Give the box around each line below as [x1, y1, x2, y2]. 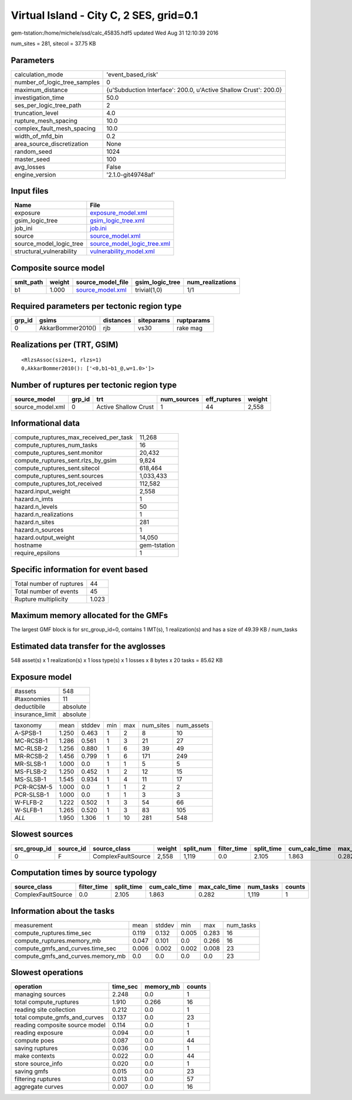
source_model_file [76, 278, 129, 286]
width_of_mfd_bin [14, 132, 64, 140]
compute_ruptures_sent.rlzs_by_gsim [14, 457, 117, 465]
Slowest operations [11, 967, 83, 977]
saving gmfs [14, 1067, 49, 1075]
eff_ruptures [205, 395, 242, 403]
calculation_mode [14, 70, 64, 79]
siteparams [138, 316, 170, 325]
